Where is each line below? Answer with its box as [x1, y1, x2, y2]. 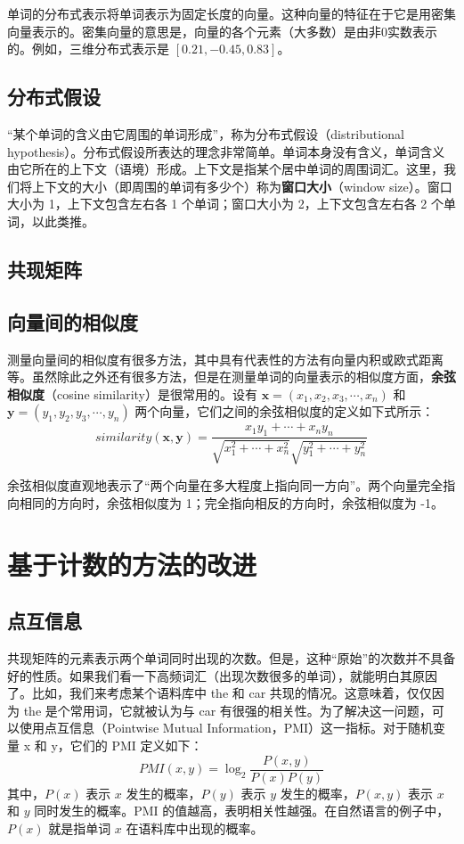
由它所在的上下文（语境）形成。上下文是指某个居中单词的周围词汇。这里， [7, 160, 444, 178]
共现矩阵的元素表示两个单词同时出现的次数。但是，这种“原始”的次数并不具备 [7, 649, 456, 668]
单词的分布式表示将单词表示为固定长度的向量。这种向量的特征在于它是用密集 [7, 4, 456, 22]
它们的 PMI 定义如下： [69, 736, 203, 755]
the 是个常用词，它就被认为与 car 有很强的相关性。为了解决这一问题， [23, 701, 432, 719]
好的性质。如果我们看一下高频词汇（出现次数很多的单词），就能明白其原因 [7, 666, 437, 684]
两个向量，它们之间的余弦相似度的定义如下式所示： [134, 402, 435, 421]
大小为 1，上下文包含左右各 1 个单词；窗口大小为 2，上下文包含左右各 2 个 [7, 194, 444, 213]
